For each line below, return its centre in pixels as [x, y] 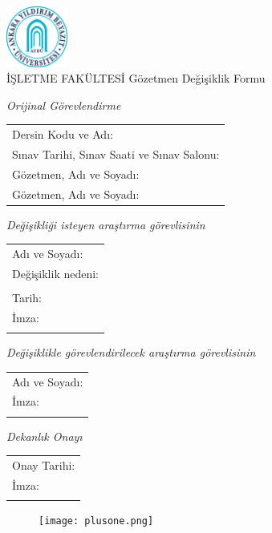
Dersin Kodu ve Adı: [63, 134]
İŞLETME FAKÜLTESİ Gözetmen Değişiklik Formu [136, 78]
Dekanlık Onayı [45, 436]
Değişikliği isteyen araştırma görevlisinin [106, 224]
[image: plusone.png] [96, 521]
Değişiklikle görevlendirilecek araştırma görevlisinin [131, 352]
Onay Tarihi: [44, 465]
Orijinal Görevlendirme [64, 105]
